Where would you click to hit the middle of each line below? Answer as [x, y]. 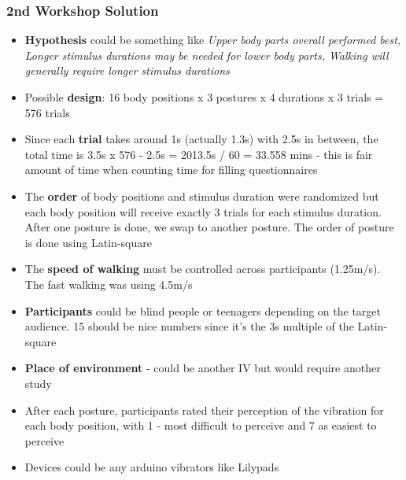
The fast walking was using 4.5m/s [109, 284]
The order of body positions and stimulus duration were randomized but [202, 196]
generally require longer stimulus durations [127, 70]
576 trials [47, 112]
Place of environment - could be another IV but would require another [203, 368]
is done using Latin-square [88, 242]
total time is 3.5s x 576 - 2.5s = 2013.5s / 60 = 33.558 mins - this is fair [199, 154]
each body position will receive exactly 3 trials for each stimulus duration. [203, 211]
